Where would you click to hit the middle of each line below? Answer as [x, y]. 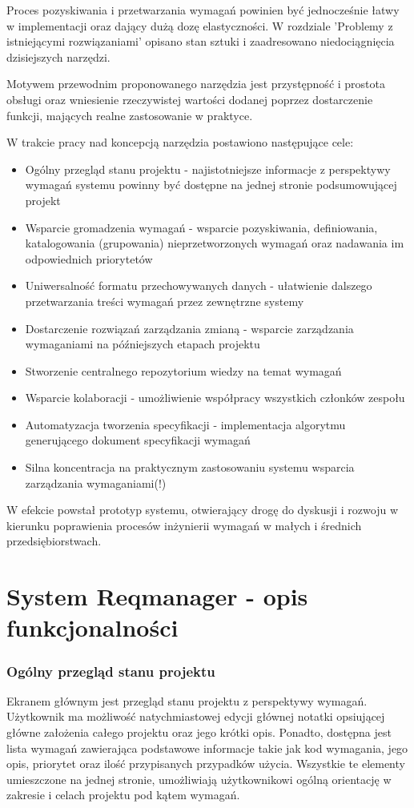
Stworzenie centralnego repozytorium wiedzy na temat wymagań [183, 370]
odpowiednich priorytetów [89, 258]
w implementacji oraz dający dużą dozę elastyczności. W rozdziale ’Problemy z [200, 25]
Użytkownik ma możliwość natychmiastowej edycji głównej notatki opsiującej [196, 716]
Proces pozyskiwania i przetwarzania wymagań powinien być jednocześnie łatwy [203, 10]
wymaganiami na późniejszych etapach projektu [143, 344]
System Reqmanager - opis [157, 596]
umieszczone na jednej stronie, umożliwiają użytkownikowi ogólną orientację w [199, 779]
